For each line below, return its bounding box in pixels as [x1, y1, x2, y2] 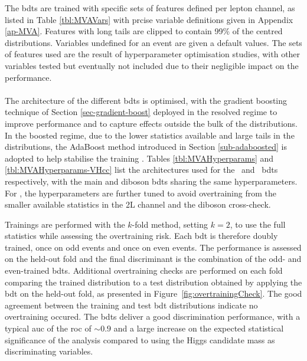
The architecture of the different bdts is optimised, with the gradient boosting [5, 94, 288, 106]
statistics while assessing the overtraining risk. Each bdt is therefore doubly [5, 229, 278, 242]
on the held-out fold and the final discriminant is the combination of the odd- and [5, 252, 302, 265]
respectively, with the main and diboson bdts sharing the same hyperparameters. [5, 175, 298, 187]
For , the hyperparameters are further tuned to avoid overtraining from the [5, 186, 276, 199]
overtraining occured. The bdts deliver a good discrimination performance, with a [5, 310, 301, 323]
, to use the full [230, 218, 286, 230]
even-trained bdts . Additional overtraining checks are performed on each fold [5, 264, 283, 277]
